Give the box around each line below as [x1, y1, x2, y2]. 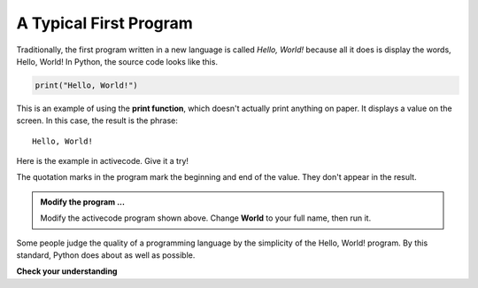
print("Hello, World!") [35, 80, 139, 90]
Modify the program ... [40, 196, 126, 207]
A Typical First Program [16, 13, 194, 33]
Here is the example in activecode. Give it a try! [16, 156, 189, 167]
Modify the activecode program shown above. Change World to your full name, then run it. [40, 213, 372, 223]
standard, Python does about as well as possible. [16, 250, 196, 261]
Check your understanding [16, 266, 118, 276]
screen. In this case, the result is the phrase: [16, 115, 179, 126]
